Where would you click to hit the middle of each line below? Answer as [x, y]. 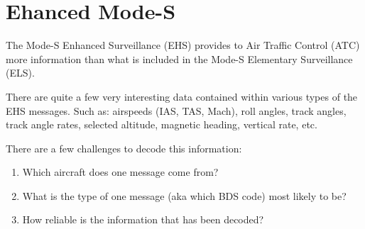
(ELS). [20, 73]
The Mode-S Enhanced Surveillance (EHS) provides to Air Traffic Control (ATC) [183, 45]
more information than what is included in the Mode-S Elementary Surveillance [179, 58]
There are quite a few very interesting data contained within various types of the [182, 96]
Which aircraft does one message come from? [120, 172]
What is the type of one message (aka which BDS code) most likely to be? [184, 195]
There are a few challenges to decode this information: [124, 148]
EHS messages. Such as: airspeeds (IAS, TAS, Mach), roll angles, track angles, [176, 110]
